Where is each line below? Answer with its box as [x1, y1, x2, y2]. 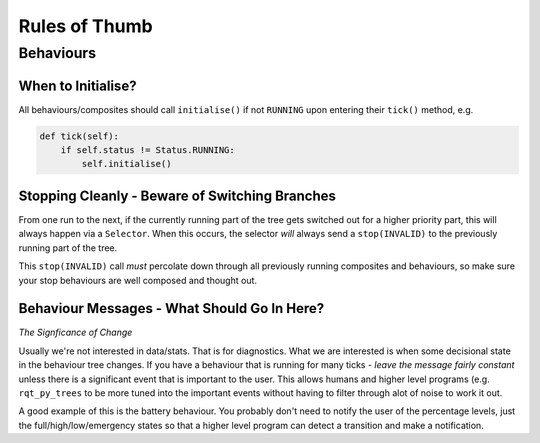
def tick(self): [39, 130, 120, 142]
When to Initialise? [18, 77, 137, 94]
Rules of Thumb [18, 15, 154, 37]
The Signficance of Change [18, 326, 133, 339]
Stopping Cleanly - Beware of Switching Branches [18, 187, 337, 204]
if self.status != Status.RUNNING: [60, 145, 235, 156]
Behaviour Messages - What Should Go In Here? [18, 300, 325, 317]
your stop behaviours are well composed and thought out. [18, 274, 258, 286]
